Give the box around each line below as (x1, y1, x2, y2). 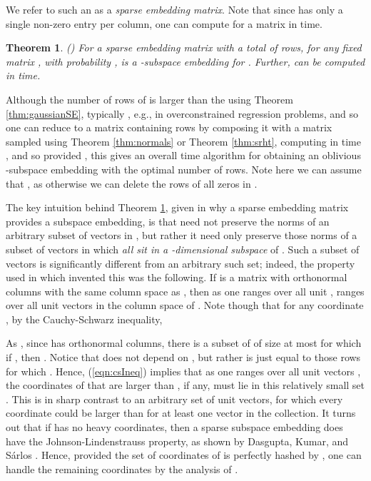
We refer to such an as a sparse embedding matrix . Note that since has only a (6, 2, 343, 16)
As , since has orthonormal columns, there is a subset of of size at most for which (6, 335, 362, 350)
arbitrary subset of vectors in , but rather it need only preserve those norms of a (6, 228, 357, 243)
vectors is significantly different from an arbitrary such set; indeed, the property (6, 255, 355, 270)
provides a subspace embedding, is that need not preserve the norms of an (6, 213, 330, 228)
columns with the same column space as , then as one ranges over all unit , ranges (6, 283, 365, 298)
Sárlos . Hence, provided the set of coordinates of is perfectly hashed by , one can (6, 447, 362, 462)
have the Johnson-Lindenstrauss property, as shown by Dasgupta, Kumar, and (6, 433, 349, 448)
